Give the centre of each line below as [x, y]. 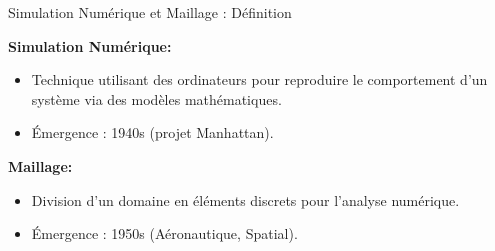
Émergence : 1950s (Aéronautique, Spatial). [164, 233]
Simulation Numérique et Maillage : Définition [150, 12]
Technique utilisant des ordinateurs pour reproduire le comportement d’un [259, 79]
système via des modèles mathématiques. [156, 98]
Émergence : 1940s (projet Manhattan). [152, 132]
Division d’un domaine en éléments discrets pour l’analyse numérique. [245, 199]
